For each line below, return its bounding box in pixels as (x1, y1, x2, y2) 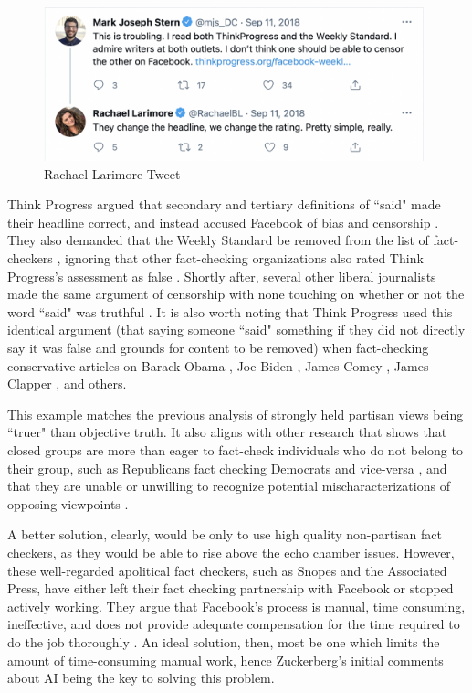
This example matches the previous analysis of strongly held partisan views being (7, 404, 464, 423)
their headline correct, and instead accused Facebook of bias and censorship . (7, 212, 439, 231)
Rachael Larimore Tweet (44, 164, 181, 183)
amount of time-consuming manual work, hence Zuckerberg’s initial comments (7, 650, 444, 669)
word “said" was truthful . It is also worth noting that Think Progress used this (7, 302, 453, 321)
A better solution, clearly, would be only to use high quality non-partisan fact (7, 525, 443, 544)
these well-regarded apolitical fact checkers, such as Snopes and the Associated (7, 560, 447, 580)
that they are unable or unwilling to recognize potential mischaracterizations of (7, 476, 450, 496)
